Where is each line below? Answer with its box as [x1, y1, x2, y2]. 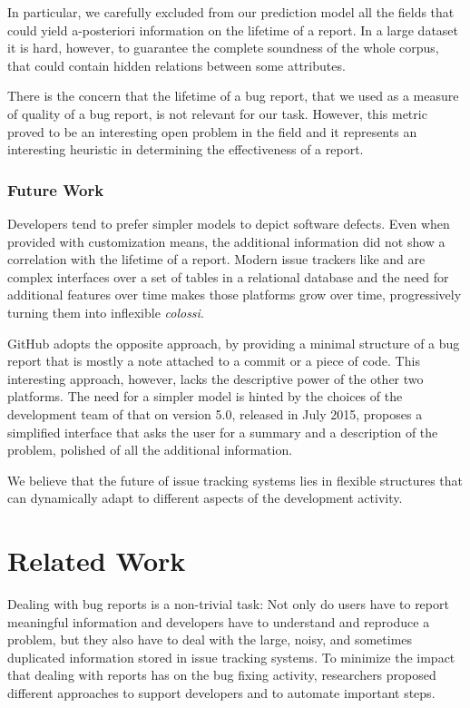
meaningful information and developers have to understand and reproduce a [7, 612, 430, 631]
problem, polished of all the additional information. [7, 440, 293, 459]
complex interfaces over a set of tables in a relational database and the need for [7, 267, 449, 286]
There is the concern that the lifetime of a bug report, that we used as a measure [7, 86, 459, 105]
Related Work [7, 542, 186, 579]
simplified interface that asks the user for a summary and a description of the [7, 422, 438, 441]
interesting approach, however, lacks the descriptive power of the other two [7, 369, 424, 388]
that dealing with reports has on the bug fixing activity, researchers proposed [7, 665, 436, 684]
